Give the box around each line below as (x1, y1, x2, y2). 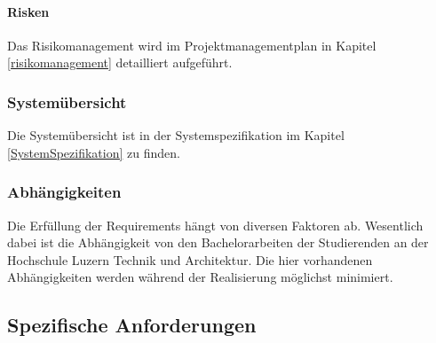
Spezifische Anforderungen (7, 311, 257, 339)
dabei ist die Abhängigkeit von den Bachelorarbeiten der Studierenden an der (7, 233, 429, 252)
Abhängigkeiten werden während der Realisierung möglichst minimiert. (7, 268, 393, 286)
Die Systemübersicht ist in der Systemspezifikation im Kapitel (7, 126, 345, 144)
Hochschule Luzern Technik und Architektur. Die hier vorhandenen (7, 250, 373, 269)
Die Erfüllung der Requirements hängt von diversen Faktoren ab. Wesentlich (7, 215, 424, 234)
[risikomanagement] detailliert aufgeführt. (7, 53, 233, 72)
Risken (7, 2, 50, 20)
